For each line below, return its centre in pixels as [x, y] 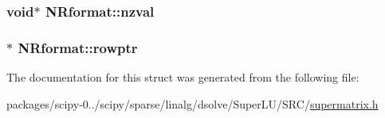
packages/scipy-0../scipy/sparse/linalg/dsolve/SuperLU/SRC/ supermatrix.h [192, 103]
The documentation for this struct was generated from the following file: [183, 77]
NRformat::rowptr [78, 47]
